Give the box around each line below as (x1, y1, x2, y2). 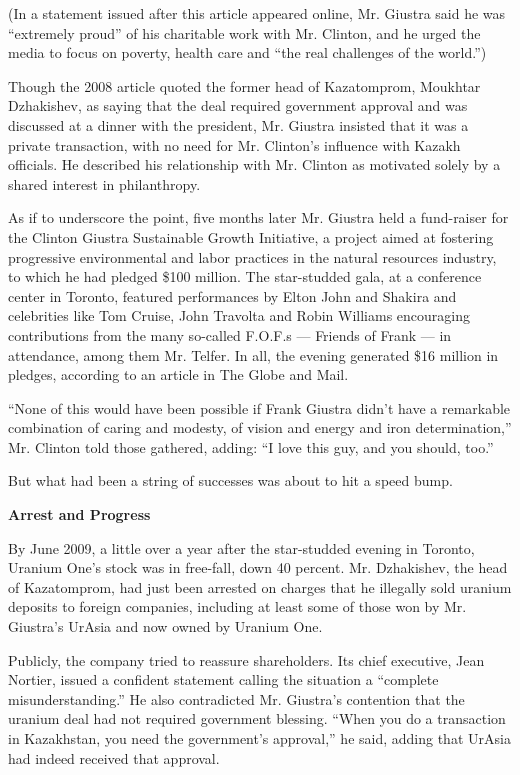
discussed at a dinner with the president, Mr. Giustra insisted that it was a (8, 114, 469, 135)
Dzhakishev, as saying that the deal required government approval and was (8, 95, 468, 116)
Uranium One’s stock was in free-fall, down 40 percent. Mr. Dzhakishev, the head (8, 557, 508, 578)
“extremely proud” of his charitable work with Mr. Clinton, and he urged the (8, 22, 481, 43)
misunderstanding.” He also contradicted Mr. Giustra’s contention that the (8, 688, 465, 709)
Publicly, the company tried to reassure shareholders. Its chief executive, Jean (8, 649, 485, 670)
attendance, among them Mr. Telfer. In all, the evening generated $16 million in (8, 344, 499, 365)
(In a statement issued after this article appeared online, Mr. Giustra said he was (8, 3, 506, 23)
